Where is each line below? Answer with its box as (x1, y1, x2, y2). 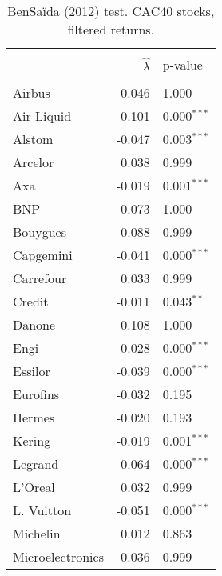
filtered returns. (67, 20, 155, 38)
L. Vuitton (13, 501, 72, 519)
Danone (13, 315, 56, 334)
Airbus (13, 83, 50, 102)
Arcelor (13, 153, 54, 171)
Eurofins (13, 385, 60, 403)
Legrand (13, 454, 59, 473)
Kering (13, 431, 51, 450)
